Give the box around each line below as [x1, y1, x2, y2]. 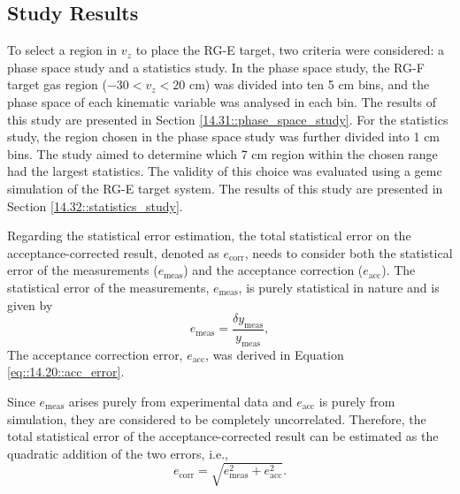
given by [7, 295, 53, 314]
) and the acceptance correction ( [183, 261, 364, 279]
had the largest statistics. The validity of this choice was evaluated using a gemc [7, 162, 442, 180]
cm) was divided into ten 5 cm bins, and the [188, 75, 430, 94]
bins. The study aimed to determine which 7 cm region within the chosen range [7, 144, 438, 163]
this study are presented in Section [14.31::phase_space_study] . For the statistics [7, 110, 448, 128]
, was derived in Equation [205, 345, 344, 363]
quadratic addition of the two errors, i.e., [7, 444, 228, 462]
